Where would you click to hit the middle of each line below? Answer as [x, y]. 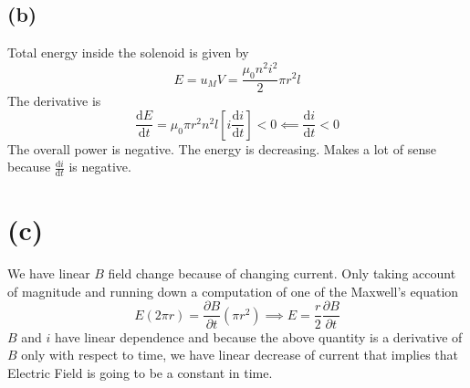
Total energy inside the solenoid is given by [128, 52]
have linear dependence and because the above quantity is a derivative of [259, 336]
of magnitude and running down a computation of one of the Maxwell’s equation [233, 291]
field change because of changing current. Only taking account [282, 273]
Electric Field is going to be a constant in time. [140, 372]
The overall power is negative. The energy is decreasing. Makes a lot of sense [222, 148]
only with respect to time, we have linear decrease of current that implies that [240, 355]
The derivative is [54, 101]
